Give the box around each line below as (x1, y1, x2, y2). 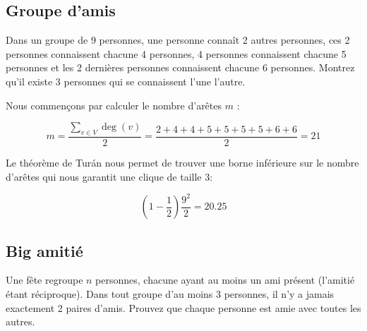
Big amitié (6, 239, 83, 261)
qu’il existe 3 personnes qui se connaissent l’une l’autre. (6, 73, 246, 88)
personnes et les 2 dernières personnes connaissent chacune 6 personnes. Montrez (6, 60, 355, 75)
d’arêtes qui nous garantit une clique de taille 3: (6, 169, 213, 183)
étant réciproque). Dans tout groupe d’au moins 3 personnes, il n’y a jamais (6, 286, 335, 301)
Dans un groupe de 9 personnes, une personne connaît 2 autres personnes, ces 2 (6, 32, 350, 47)
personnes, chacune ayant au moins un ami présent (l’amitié (95, 272, 355, 287)
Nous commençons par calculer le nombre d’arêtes (6, 97, 222, 112)
